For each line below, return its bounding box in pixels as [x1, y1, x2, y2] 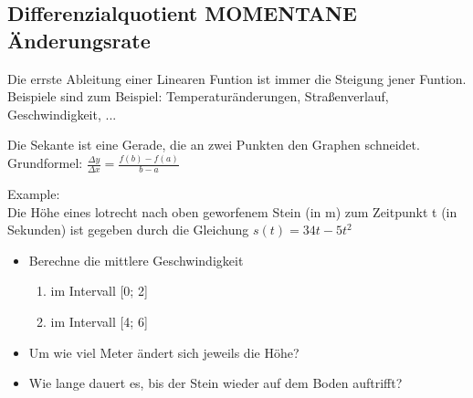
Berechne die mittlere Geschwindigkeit [28, 250, 244, 269]
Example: [7, 184, 60, 204]
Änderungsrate [7, 26, 151, 54]
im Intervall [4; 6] [50, 312, 148, 331]
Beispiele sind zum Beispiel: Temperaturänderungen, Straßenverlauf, [7, 87, 389, 106]
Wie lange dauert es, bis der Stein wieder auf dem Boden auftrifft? [28, 373, 403, 393]
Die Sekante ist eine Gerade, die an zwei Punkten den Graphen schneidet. [7, 135, 420, 154]
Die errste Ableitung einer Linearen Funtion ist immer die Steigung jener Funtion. [7, 68, 467, 88]
